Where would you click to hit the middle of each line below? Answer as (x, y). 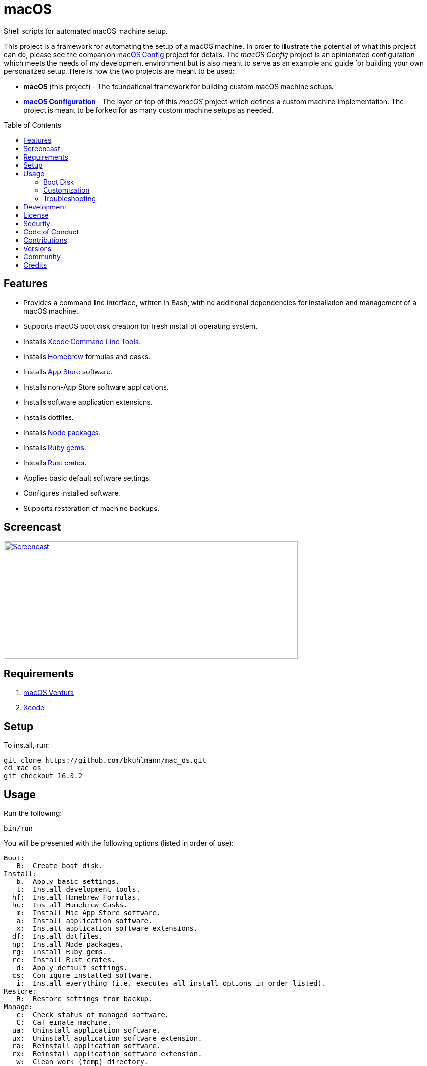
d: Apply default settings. (72, 967)
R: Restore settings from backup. (84, 999)
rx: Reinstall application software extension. (107, 1054)
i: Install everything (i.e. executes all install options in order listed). (171, 983)
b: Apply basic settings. (68, 881)
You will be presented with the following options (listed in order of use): (119, 843)
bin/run (19, 828)
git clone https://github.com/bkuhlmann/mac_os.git (105, 760)
